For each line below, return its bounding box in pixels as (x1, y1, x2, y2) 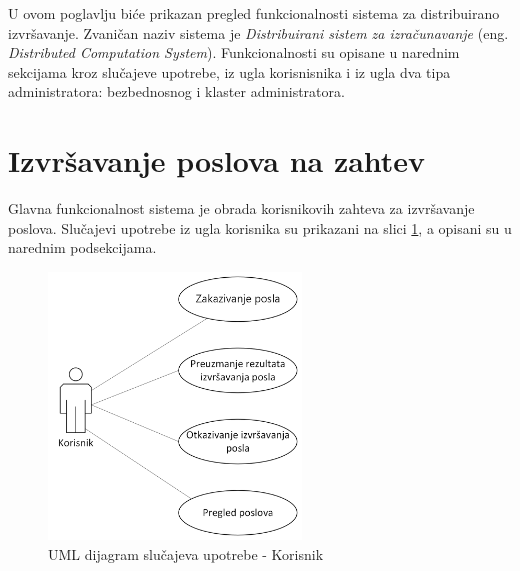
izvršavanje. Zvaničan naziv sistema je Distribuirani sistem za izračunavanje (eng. (8, 22, 509, 43)
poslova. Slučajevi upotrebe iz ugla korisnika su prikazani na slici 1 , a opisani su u (8, 217, 512, 238)
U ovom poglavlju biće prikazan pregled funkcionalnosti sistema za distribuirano (8, 3, 500, 23)
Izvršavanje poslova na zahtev (8, 140, 426, 181)
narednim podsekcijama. (8, 237, 157, 258)
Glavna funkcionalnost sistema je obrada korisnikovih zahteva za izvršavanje (8, 198, 475, 219)
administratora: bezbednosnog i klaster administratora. (8, 81, 345, 102)
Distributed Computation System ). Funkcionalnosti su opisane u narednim (8, 42, 460, 63)
